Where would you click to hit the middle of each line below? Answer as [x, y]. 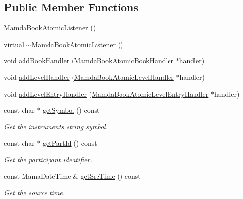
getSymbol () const [71, 110]
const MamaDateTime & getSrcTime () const [72, 176]
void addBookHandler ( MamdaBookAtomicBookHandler [89, 61]
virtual [14, 44]
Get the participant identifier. [48, 159]
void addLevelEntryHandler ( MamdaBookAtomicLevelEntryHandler [106, 93]
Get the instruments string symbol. [56, 126]
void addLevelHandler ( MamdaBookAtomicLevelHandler [89, 77]
